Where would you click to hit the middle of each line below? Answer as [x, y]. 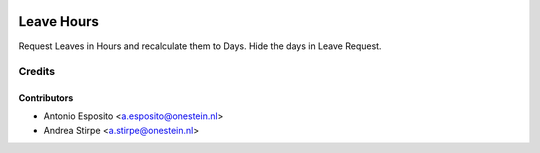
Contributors [46, 98]
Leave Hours [59, 21]
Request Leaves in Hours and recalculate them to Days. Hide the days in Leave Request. [200, 46]
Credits [36, 72]
